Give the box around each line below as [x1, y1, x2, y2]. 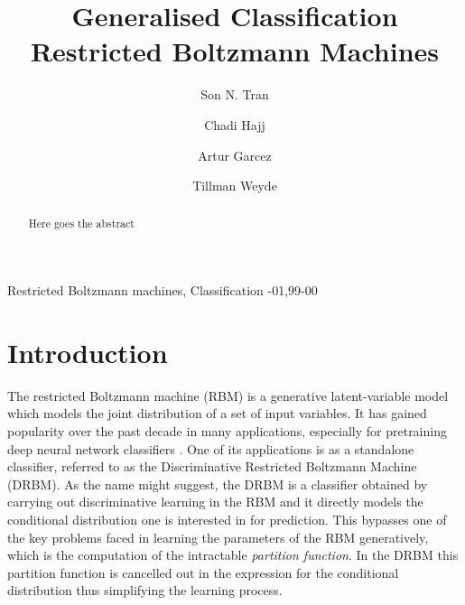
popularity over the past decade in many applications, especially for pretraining [7, 422, 447, 441]
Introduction [7, 333, 168, 370]
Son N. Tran [200, 85, 269, 104]
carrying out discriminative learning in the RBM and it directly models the [7, 492, 423, 511]
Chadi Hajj [204, 115, 265, 134]
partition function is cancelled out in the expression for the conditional [7, 563, 399, 582]
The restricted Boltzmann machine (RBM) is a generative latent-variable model [7, 386, 449, 405]
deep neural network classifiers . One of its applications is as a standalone [7, 439, 414, 458]
